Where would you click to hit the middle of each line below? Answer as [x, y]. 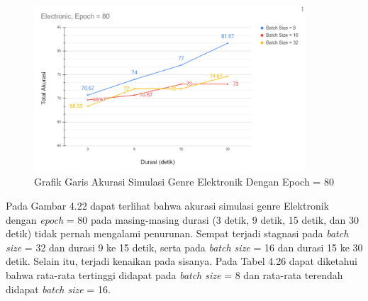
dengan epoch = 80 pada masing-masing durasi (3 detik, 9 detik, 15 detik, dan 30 [182, 219]
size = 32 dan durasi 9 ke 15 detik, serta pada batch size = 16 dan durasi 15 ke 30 [184, 247]
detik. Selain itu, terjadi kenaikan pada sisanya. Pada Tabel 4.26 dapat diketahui [182, 261]
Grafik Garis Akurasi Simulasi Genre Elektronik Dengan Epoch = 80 [184, 182]
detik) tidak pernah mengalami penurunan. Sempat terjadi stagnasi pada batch [177, 233]
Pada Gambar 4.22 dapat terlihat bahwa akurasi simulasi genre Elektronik [167, 205]
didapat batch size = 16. [58, 289]
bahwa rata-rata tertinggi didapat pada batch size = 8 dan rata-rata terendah [174, 274]
